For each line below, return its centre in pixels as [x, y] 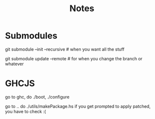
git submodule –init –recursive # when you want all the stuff [65, 49]
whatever [14, 64]
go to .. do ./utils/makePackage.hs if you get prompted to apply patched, [78, 106]
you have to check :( [26, 111]
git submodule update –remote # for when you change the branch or [74, 58]
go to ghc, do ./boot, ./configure [37, 97]
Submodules [31, 36]
